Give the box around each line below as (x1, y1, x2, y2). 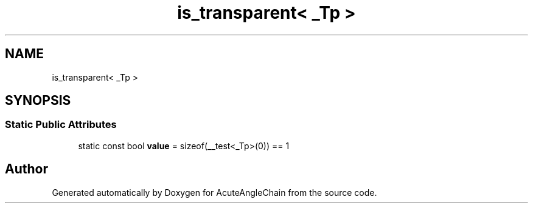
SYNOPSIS (5, 93, 71, 109)
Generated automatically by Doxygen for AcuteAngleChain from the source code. (52, 187, 377, 198)
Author (5, 161, 48, 177)
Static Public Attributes (5, 118, 117, 131)
